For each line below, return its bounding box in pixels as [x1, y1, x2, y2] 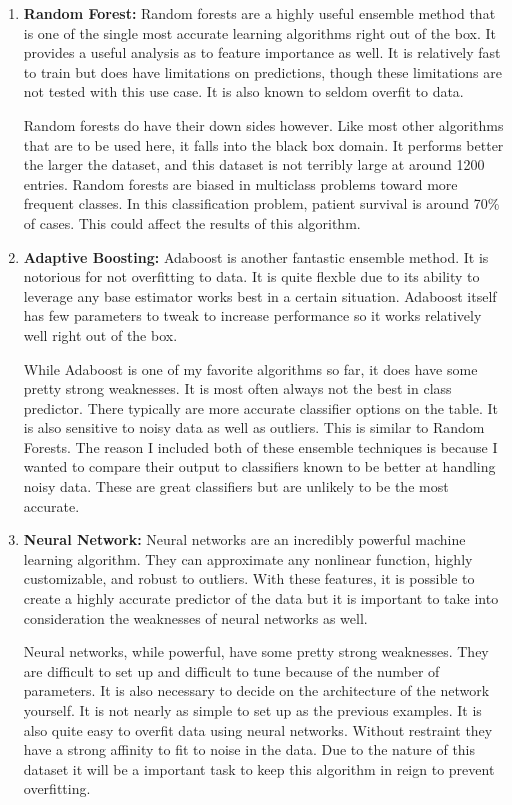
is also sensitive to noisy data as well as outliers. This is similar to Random [23, 417, 485, 438]
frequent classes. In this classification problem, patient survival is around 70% [23, 193, 500, 214]
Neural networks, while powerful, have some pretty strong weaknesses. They [23, 641, 489, 662]
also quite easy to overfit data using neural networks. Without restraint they [23, 719, 493, 740]
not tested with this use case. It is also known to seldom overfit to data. [23, 81, 464, 102]
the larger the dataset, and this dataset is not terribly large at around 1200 [23, 154, 485, 175]
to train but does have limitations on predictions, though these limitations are [23, 61, 502, 82]
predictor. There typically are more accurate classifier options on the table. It [23, 397, 498, 418]
